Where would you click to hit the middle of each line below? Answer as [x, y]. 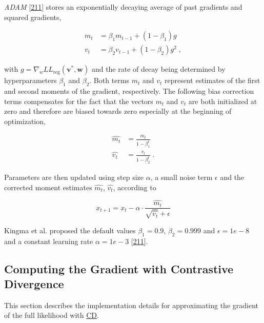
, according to [135, 187]
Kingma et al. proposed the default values [70, 230]
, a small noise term [181, 177]
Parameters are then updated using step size [74, 177]
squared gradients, [33, 17]
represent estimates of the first [212, 80]
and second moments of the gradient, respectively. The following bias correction [129, 91]
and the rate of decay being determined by [158, 69]
